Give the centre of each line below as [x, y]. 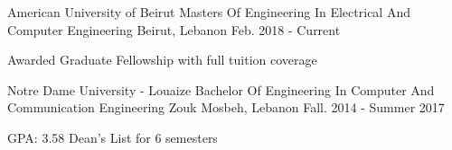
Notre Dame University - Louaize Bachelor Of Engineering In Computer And [221, 89]
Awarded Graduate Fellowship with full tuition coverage [162, 60]
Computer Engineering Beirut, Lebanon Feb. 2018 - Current [174, 29]
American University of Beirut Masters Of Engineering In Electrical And [209, 12]
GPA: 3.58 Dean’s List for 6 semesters [113, 137]
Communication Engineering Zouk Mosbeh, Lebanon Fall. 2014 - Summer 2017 [226, 107]
